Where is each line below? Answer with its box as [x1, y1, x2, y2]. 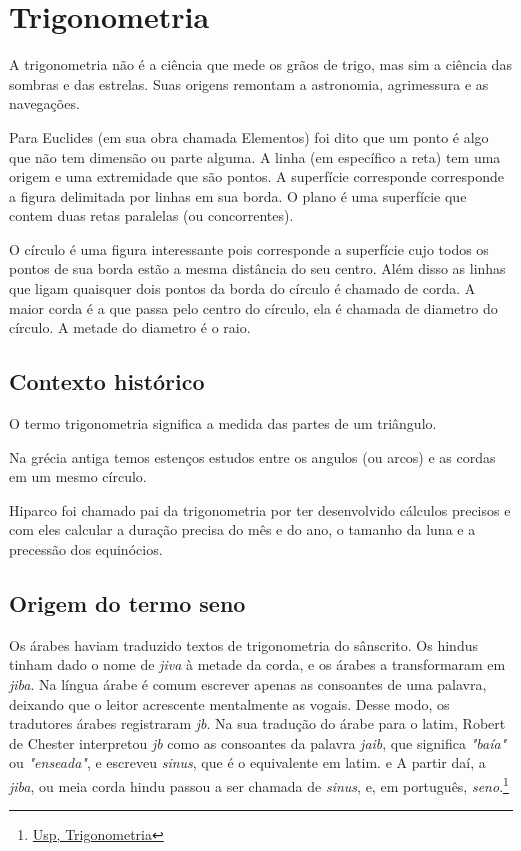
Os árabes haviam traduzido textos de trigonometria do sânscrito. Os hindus [9, 634, 478, 655]
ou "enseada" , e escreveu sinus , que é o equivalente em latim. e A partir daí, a [9, 752, 486, 773]
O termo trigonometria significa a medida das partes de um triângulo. [9, 413, 437, 434]
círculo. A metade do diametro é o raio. [9, 317, 251, 338]
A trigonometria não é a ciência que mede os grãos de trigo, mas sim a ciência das [9, 54, 512, 75]
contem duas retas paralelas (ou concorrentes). [9, 205, 294, 226]
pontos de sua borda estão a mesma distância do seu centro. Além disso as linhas [9, 258, 506, 279]
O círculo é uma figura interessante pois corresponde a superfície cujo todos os [9, 238, 489, 259]
